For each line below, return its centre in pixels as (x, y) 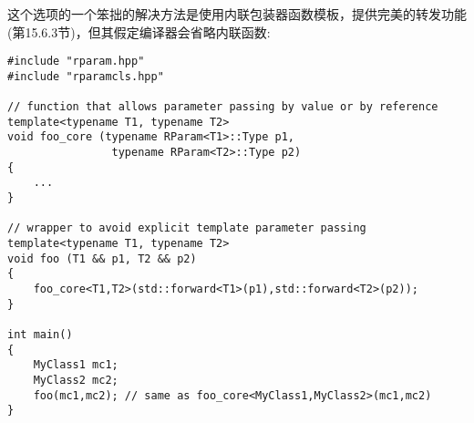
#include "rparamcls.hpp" (86, 76)
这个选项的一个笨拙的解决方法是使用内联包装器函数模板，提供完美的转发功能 (237, 14)
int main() (40, 335)
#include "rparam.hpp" (76, 62)
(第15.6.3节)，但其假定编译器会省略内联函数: (139, 31)
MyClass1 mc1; (76, 365)
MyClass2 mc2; (76, 380)
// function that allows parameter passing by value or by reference (223, 107)
